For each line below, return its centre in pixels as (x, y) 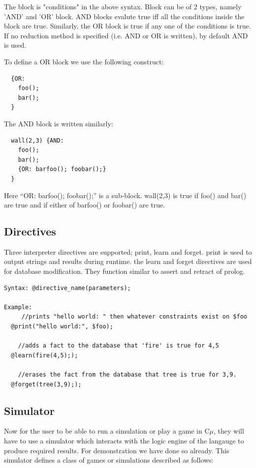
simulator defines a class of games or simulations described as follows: (109, 460)
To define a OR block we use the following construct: (84, 61)
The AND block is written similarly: (59, 123)
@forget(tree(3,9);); (46, 384)
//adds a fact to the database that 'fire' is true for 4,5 (118, 346)
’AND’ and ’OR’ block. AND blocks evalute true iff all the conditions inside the (124, 16)
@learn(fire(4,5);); (45, 355)
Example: (18, 307)
